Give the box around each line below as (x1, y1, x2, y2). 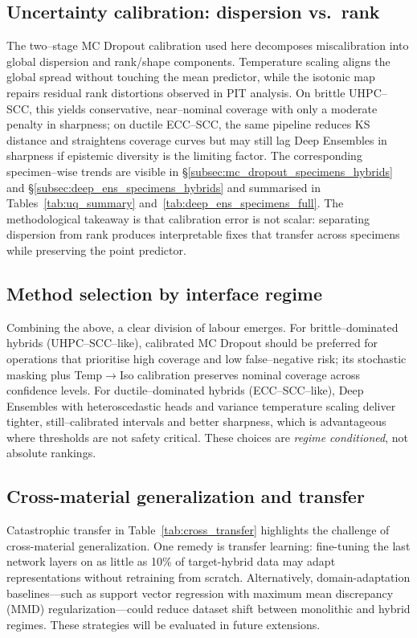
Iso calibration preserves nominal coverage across (119, 366, 361, 382)
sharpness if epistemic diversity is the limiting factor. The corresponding (6, 147, 362, 164)
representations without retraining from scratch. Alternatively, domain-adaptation (6, 569, 411, 586)
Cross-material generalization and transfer (6, 484, 365, 509)
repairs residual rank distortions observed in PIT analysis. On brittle (6, 84, 345, 100)
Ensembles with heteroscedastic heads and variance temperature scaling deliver (6, 397, 396, 414)
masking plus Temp (6, 366, 103, 382)
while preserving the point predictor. (6, 241, 186, 258)
